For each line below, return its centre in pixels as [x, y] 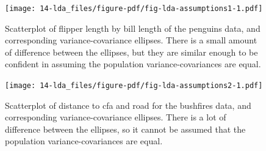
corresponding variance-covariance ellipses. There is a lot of [116, 117]
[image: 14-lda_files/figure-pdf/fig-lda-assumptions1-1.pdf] [134, 9]
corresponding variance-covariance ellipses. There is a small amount [131, 40]
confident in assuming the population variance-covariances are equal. [133, 64]
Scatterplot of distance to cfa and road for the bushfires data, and [128, 105]
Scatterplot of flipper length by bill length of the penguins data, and [133, 28]
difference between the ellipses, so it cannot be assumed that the [125, 129]
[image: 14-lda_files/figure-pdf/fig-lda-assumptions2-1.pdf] [134, 86]
